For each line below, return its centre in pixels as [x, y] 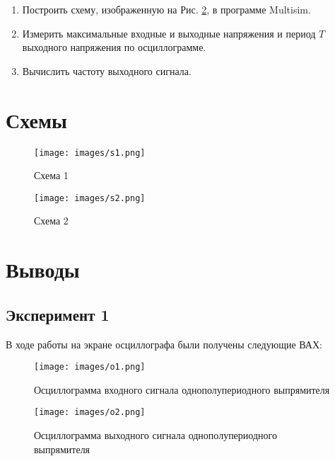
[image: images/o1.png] [90, 367]
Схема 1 [51, 175]
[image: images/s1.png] [90, 153]
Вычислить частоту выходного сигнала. [107, 70]
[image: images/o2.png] [90, 412]
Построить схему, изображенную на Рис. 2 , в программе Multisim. [166, 9]
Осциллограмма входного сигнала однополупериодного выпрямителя [182, 389]
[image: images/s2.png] [90, 198]
